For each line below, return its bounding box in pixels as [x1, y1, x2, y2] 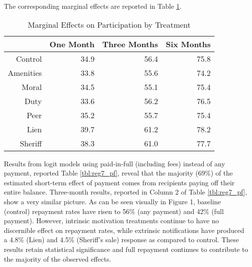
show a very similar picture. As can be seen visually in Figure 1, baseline [4, 196, 221, 206]
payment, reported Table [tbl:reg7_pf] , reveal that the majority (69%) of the [4, 168, 233, 178]
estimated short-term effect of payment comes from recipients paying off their [4, 177, 235, 187]
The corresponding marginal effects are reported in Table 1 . [4, 1, 182, 11]
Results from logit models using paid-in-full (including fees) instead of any [4, 158, 225, 168]
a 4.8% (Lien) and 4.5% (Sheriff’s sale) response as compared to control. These [4, 234, 239, 245]
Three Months [102, 38, 158, 50]
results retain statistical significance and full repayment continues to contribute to [4, 244, 248, 254]
